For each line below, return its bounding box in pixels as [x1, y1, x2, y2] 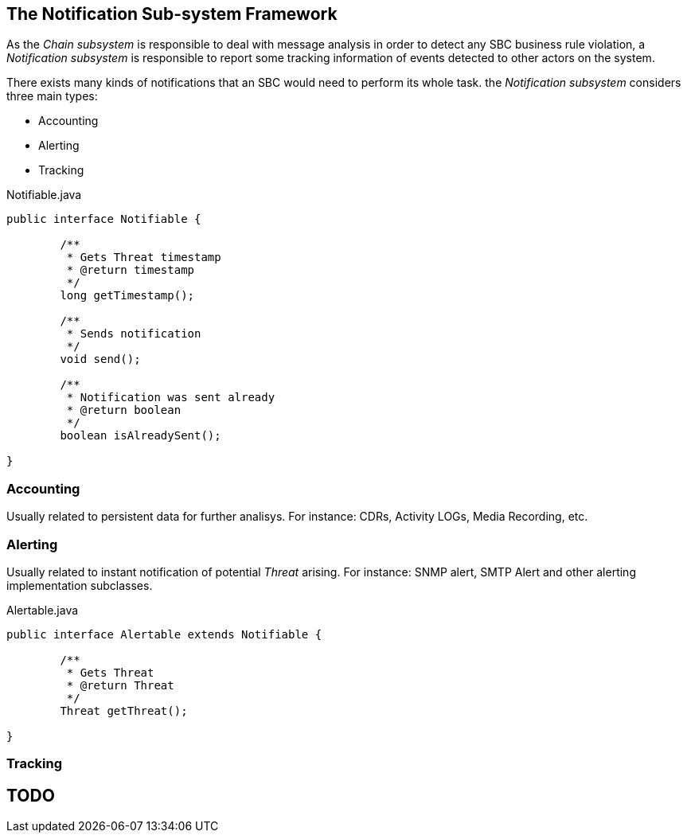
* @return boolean [66, 404, 182, 417]
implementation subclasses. [6, 578, 153, 592]
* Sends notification [66, 327, 201, 341]
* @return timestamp [66, 263, 195, 277]
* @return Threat [66, 678, 174, 692]
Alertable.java [6, 603, 79, 617]
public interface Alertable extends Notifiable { [6, 627, 322, 641]
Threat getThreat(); [60, 704, 188, 717]
